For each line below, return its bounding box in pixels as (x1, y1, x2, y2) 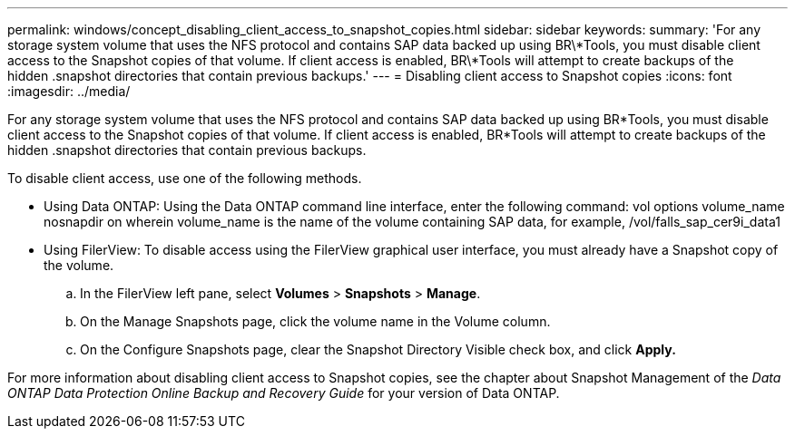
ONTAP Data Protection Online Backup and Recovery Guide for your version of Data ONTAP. (7, 385, 560, 401)
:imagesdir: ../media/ (7, 83, 131, 99)
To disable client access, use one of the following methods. (7, 170, 362, 186)
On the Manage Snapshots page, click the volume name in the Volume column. (80, 314, 551, 329)
